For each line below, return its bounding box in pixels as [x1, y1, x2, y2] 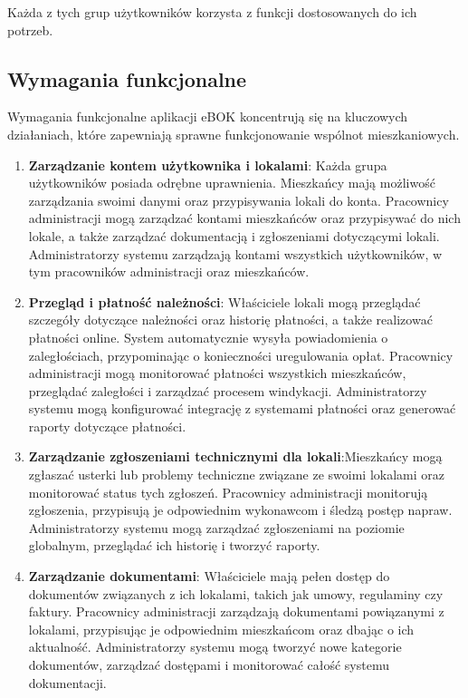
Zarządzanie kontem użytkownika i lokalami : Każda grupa [28, 155, 387, 174]
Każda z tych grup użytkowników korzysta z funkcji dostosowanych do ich [7, 3, 417, 21]
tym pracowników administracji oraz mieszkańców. [28, 262, 310, 281]
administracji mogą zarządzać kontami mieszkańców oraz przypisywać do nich [28, 208, 461, 228]
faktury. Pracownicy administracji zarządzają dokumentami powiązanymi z [28, 602, 444, 621]
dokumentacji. [28, 673, 107, 692]
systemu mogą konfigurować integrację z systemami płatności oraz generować [28, 399, 456, 418]
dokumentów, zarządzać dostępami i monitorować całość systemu [28, 655, 389, 674]
